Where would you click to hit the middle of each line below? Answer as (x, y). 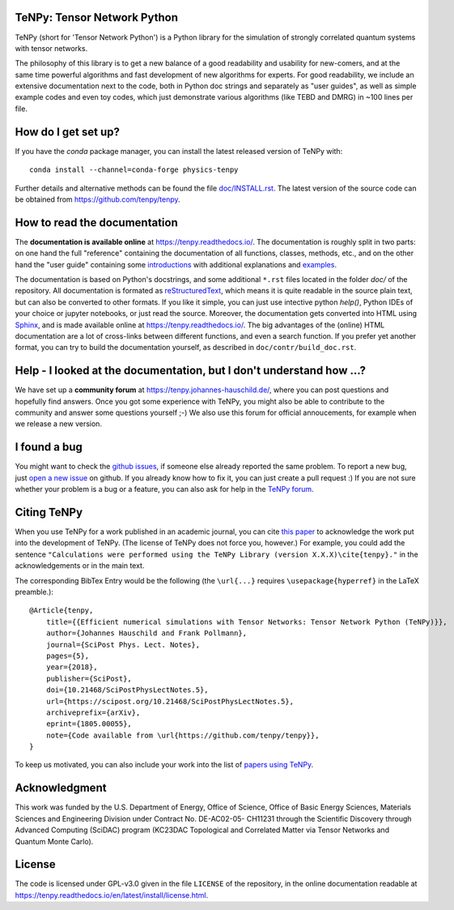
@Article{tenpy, (62, 611)
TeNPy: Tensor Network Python (96, 17)
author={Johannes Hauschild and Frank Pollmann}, (146, 633)
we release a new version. (59, 424)
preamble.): (34, 592)
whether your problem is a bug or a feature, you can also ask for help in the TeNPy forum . (165, 489)
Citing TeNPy (49, 512)
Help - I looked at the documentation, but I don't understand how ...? (191, 371)
